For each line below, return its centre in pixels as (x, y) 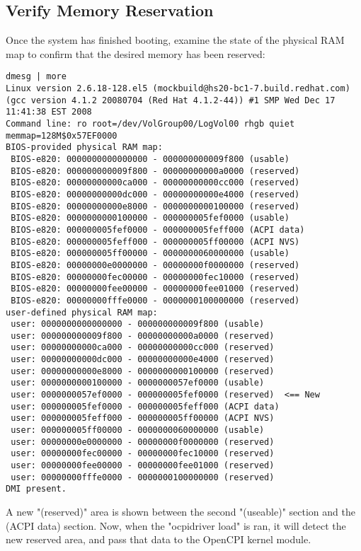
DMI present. (36, 489)
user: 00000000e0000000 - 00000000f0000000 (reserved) (143, 442)
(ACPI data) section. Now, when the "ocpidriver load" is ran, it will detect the (176, 525)
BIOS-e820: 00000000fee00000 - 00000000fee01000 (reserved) (155, 289)
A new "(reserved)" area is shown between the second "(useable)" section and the (180, 512)
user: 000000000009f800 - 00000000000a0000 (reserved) (143, 336)
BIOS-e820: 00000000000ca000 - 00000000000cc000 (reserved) (155, 183)
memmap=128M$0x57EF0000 (62, 135)
